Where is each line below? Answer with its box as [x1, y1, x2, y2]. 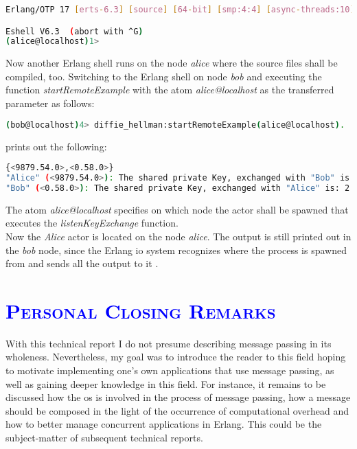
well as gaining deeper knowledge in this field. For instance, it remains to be [5, 376, 326, 391]
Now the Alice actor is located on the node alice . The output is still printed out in [5, 229, 352, 243]
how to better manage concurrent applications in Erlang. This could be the [5, 417, 322, 431]
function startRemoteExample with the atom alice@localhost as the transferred [5, 82, 334, 97]
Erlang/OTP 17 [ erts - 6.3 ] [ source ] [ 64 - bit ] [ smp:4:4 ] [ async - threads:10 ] [5, 5, 355, 14]
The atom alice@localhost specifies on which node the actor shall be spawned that [5, 202, 349, 216]
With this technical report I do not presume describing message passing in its [5, 336, 332, 350]
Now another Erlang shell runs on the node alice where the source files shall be [5, 56, 338, 70]
